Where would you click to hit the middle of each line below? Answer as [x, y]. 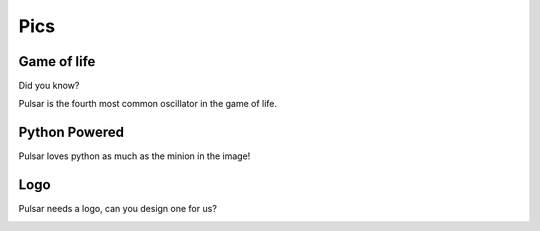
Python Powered [71, 132]
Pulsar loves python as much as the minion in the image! [134, 156]
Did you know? [49, 86]
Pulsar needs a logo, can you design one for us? [117, 209]
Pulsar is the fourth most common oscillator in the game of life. [148, 104]
